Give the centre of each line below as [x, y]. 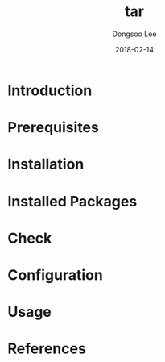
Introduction [50, 90]
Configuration [56, 275]
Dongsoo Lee [134, 34]
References [47, 349]
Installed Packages [72, 201]
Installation [46, 164]
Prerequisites [54, 128]
